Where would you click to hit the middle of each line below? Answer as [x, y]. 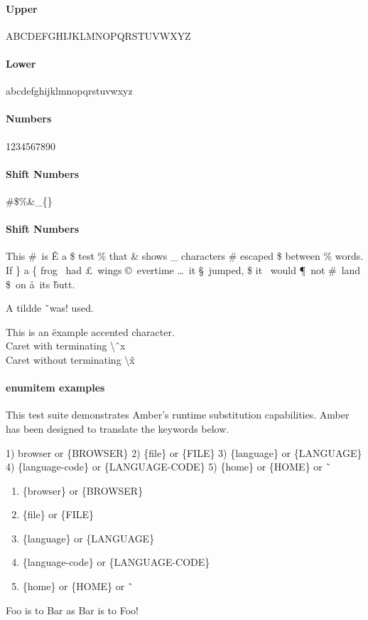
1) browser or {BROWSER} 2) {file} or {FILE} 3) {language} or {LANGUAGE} [184, 452]
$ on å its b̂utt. [40, 284]
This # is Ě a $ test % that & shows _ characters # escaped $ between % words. [185, 256]
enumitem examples [55, 388]
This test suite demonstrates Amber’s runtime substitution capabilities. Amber [178, 415]
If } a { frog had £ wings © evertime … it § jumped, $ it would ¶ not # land [183, 269]
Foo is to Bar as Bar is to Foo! [72, 610]
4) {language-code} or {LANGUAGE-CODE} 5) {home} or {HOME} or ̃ [168, 467]
